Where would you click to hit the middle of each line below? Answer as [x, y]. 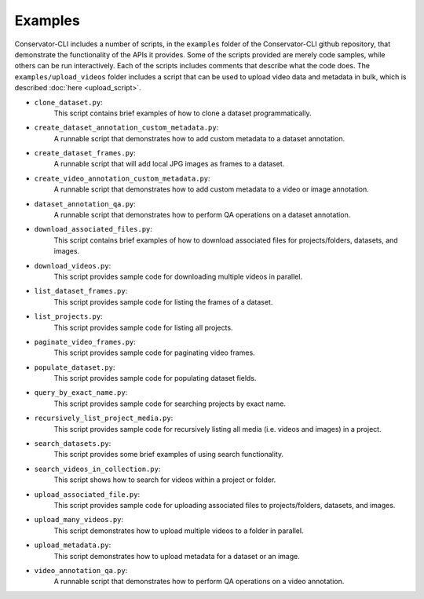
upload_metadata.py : [73, 545]
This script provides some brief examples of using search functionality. [169, 455]
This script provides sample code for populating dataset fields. [155, 378]
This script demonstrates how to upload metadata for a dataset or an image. [177, 556]
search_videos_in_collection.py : [97, 469]
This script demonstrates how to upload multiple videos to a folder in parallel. [179, 531]
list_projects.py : [68, 316]
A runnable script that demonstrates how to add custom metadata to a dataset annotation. [199, 138]
